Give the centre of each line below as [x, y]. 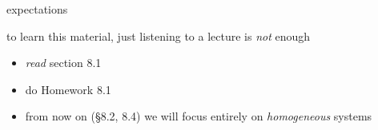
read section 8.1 [63, 63]
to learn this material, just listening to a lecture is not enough [159, 35]
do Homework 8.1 [68, 89]
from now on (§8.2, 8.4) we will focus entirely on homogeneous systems [199, 116]
